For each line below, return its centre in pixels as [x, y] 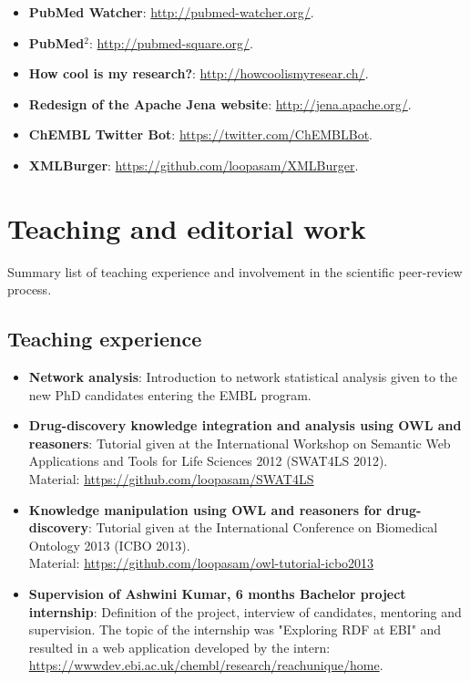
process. [30, 289]
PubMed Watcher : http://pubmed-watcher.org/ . [171, 12]
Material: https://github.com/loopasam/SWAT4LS [171, 479]
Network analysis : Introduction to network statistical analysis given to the [243, 377]
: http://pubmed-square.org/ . [171, 42]
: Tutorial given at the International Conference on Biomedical [263, 527]
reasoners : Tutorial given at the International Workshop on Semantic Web [240, 443]
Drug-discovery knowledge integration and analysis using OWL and [245, 425]
